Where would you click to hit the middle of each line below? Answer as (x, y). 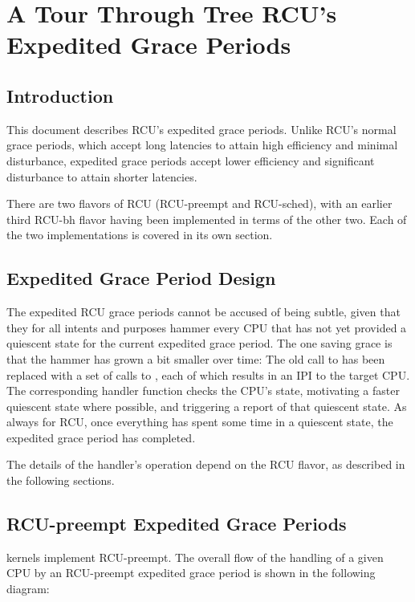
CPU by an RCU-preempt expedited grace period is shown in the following (191, 573)
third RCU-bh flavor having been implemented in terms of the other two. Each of (207, 219)
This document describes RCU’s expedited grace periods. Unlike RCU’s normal (201, 129)
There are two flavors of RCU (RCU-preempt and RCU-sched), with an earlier (199, 203)
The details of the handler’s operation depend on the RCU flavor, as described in (206, 464)
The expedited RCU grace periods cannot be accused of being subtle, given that (203, 312)
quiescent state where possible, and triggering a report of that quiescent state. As (207, 406)
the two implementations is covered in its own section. (140, 235)
